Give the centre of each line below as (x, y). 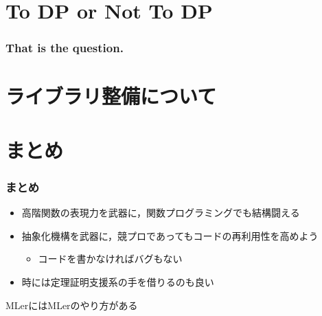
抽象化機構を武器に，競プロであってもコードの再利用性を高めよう (170, 235)
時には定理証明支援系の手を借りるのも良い (118, 281)
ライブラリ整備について (111, 96)
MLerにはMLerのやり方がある (72, 305)
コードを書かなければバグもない (110, 259)
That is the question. (65, 48)
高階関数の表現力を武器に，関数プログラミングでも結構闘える (161, 213)
